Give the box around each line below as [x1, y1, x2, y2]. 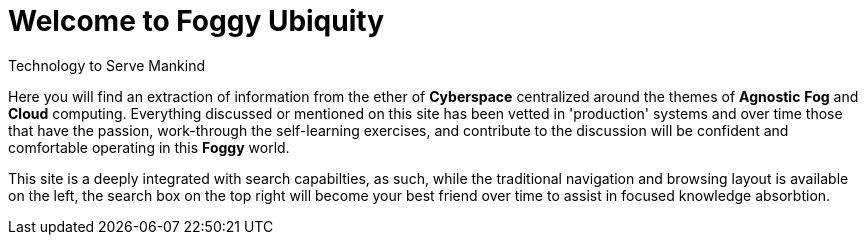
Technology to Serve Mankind [8, 56, 206, 74]
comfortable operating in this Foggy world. [8, 138, 290, 156]
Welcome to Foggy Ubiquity [8, 4, 385, 38]
